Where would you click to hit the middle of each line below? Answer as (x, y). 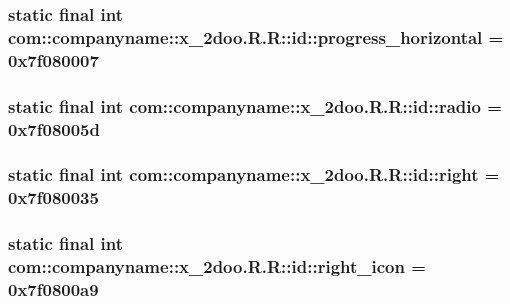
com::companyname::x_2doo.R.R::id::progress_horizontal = (256, 36)
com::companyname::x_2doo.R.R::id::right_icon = (217, 266)
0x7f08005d (54, 128)
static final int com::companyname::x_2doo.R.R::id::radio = (255, 105)
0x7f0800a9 (53, 288)
